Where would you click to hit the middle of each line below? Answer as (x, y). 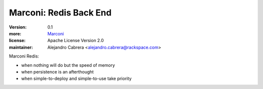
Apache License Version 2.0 (76, 41)
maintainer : (21, 47)
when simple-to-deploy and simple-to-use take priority (76, 79)
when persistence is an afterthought (57, 72)
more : (15, 33)
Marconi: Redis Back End (60, 13)
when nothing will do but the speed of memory (68, 65)
